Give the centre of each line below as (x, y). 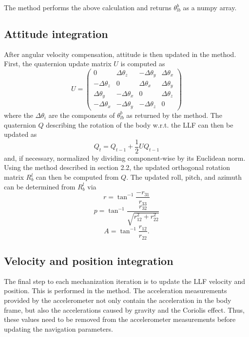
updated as (20, 134)
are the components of (82, 115)
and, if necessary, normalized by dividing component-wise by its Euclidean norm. (125, 158)
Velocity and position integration (89, 261)
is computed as (143, 64)
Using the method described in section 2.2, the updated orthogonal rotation (117, 167)
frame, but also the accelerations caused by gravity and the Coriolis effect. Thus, (124, 309)
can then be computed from (77, 177)
